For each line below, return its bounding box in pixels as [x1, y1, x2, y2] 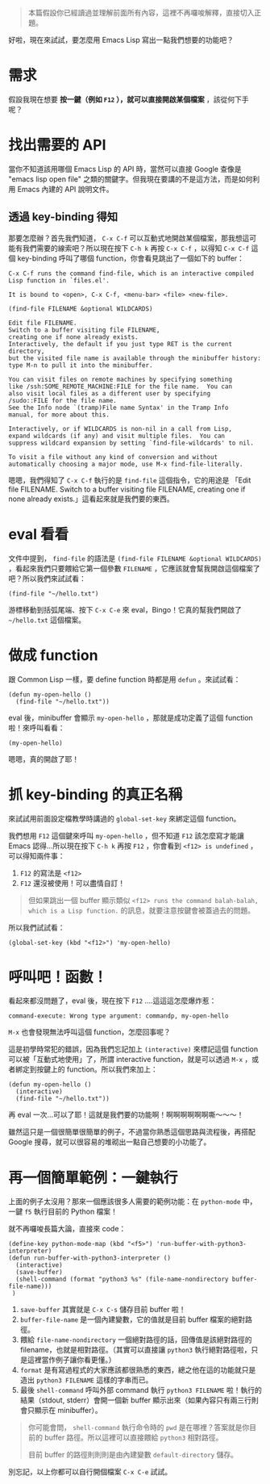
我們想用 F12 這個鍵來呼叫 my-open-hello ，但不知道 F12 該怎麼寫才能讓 [8, 830, 244, 840]
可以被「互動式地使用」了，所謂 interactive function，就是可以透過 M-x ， [8, 1055, 252, 1064]
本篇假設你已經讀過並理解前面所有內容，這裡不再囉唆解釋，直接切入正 [27, 8, 262, 17]
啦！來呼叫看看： [8, 722, 65, 733]
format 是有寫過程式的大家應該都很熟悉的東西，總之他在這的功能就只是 [19, 1365, 256, 1375]
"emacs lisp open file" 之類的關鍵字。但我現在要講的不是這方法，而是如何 [8, 173, 253, 184]
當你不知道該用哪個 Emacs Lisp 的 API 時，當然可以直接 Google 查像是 [8, 164, 242, 173]
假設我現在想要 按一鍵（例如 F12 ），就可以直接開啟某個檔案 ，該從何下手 [8, 94, 250, 104]
